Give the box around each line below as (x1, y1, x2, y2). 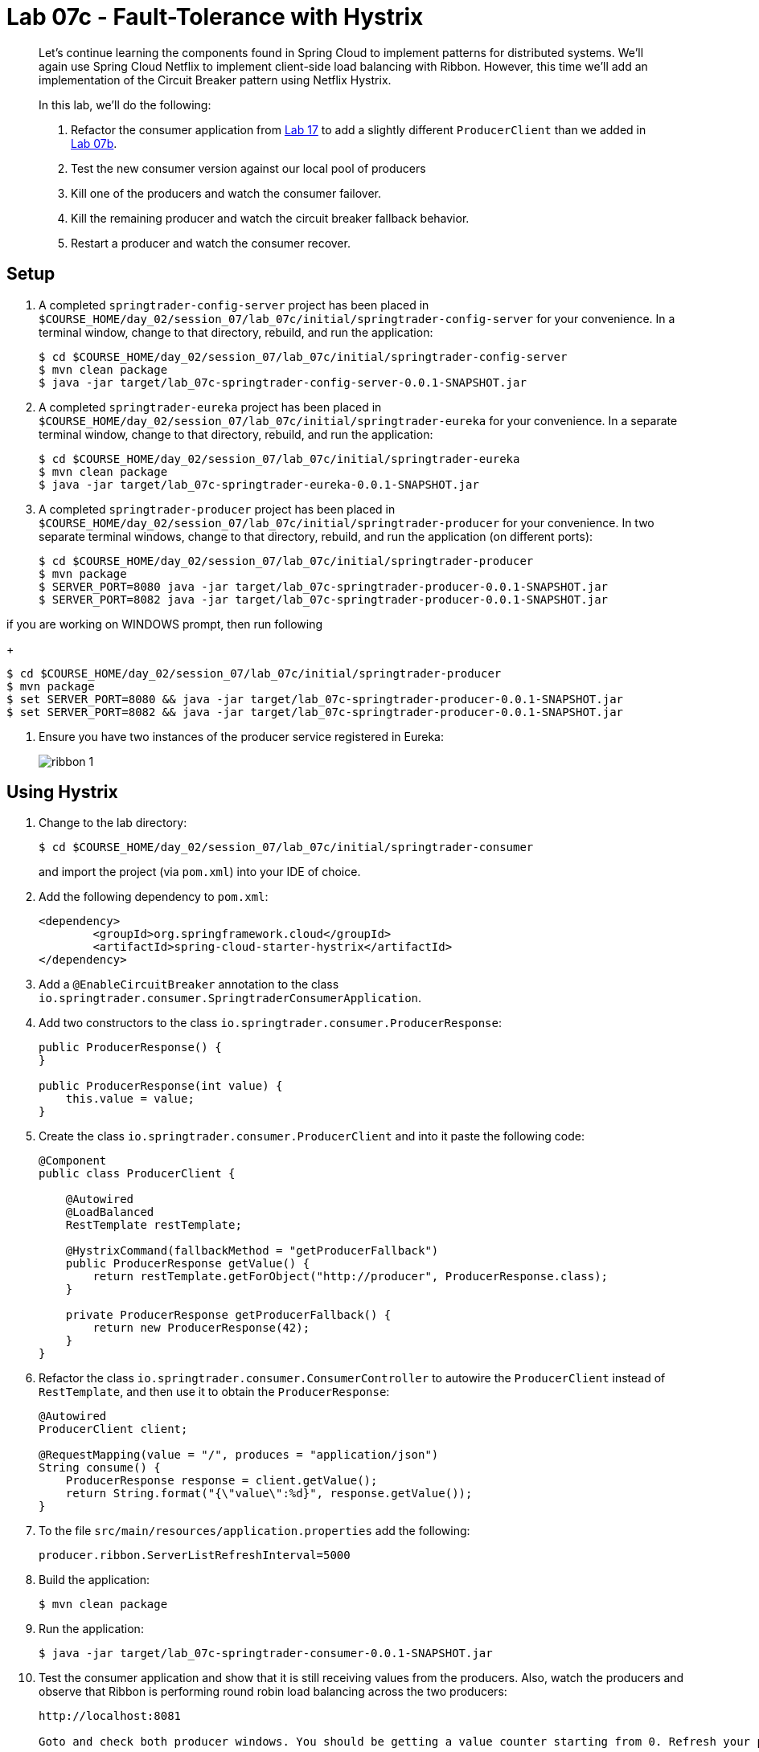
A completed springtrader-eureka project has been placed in (39, 399, 382, 414)
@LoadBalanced (65, 1206, 154, 1219)
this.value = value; (65, 1092, 195, 1106)
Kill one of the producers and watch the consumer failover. (71, 186, 382, 200)
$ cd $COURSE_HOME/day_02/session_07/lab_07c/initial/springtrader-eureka (39, 452, 520, 465)
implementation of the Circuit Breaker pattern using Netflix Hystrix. (39, 72, 392, 87)
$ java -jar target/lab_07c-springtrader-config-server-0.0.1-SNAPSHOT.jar (39, 375, 527, 389)
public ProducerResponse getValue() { (65, 1257, 310, 1271)
